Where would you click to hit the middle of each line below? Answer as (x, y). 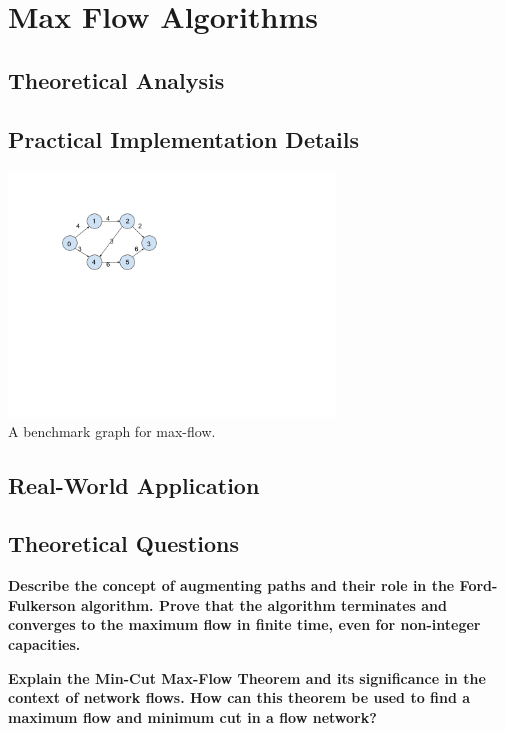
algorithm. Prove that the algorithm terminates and (264, 604)
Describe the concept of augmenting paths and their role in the (231, 585)
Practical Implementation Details (184, 138)
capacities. (44, 644)
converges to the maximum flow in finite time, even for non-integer (244, 624)
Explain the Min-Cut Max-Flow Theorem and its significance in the (247, 677)
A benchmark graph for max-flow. (112, 430)
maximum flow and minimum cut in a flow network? (192, 716)
